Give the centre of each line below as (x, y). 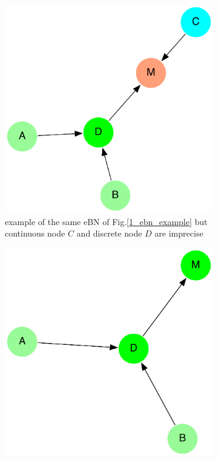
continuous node (35, 233)
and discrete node (109, 233)
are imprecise (179, 233)
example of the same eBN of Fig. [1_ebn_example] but (106, 221)
